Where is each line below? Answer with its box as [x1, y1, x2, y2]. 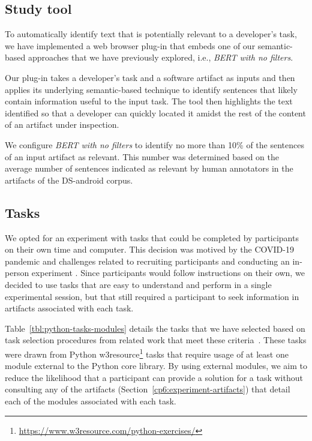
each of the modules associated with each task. [5, 394, 176, 407]
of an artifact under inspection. [5, 118, 119, 131]
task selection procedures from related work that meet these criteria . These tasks [5, 334, 307, 346]
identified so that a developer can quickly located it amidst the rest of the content [5, 106, 306, 119]
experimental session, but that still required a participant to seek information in [5, 290, 299, 302]
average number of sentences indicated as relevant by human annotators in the [5, 162, 293, 175]
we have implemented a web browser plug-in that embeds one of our [5, 39, 256, 52]
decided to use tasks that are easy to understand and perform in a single [5, 278, 272, 290]
